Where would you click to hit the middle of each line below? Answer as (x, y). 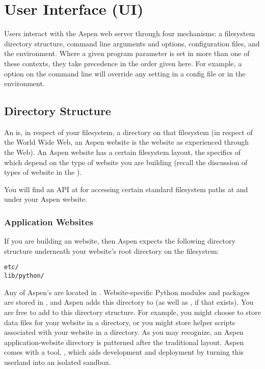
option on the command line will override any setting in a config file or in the (125, 73)
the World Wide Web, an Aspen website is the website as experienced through (126, 142)
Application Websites (49, 221)
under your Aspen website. (46, 199)
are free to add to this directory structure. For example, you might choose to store (133, 312)
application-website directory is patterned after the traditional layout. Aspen (124, 342)
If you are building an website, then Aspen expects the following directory (120, 241)
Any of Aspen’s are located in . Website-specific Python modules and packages (127, 292)
